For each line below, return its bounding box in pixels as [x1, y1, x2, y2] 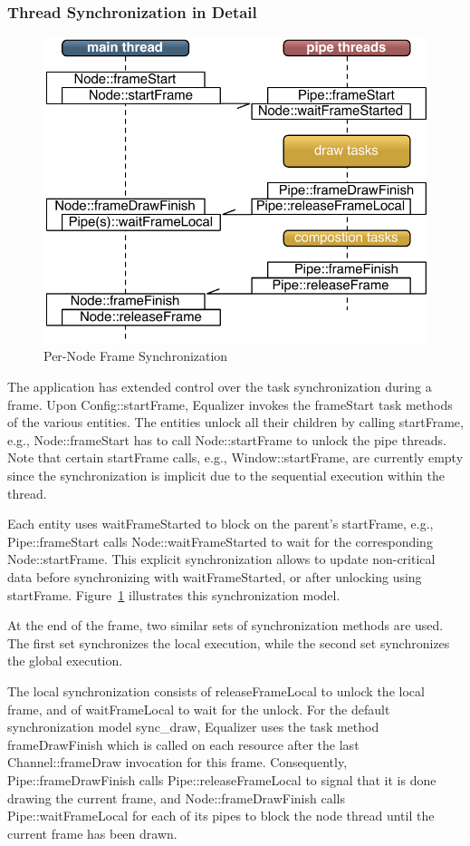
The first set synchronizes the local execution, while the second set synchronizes [7, 633, 450, 652]
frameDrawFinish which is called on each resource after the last [7, 734, 360, 754]
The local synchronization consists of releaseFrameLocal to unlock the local [7, 681, 425, 700]
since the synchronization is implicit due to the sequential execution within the [7, 466, 445, 485]
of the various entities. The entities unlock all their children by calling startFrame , [7, 413, 464, 432]
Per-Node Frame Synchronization [43, 346, 228, 365]
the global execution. [7, 651, 123, 670]
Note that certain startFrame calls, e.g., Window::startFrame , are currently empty [7, 448, 464, 467]
